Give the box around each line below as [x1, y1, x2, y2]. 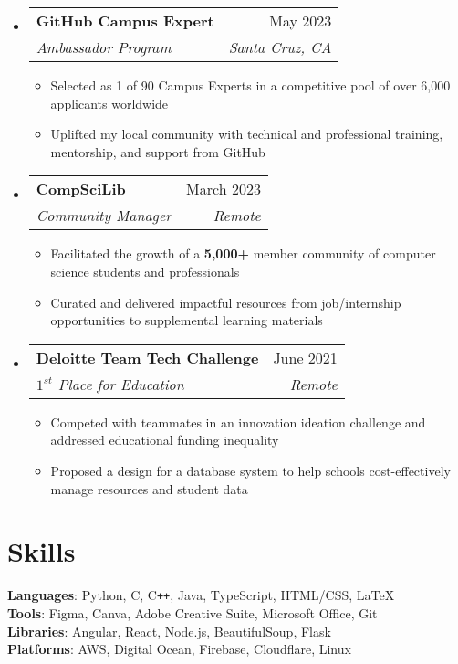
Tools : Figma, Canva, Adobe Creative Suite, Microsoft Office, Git [7, 603, 378, 622]
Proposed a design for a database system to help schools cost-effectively [50, 460, 451, 480]
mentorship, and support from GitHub [50, 142, 265, 161]
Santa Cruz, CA [228, 37, 332, 58]
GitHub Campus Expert [36, 10, 214, 31]
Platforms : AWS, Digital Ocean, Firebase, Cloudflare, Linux [7, 639, 351, 659]
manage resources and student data [50, 479, 248, 498]
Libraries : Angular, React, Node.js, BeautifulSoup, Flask [7, 621, 331, 640]
